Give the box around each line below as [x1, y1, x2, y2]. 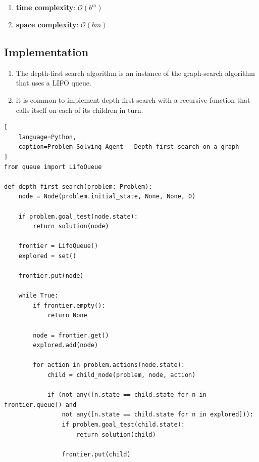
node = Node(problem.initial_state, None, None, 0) [18, 193, 196, 200]
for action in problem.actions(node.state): [33, 361, 185, 369]
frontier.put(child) [62, 450, 131, 458]
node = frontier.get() [33, 331, 109, 339]
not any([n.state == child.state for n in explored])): [62, 411, 253, 418]
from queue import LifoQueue [4, 163, 102, 171]
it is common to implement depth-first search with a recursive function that [16, 94, 250, 105]
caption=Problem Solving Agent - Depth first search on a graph [18, 143, 239, 151]
